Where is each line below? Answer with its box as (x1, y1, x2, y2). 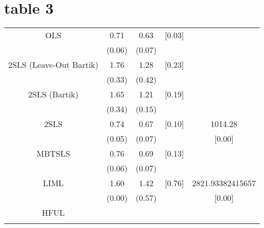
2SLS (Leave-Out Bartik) (8, 59, 99, 71)
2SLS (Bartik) (28, 88, 79, 100)
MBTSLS (36, 147, 70, 160)
